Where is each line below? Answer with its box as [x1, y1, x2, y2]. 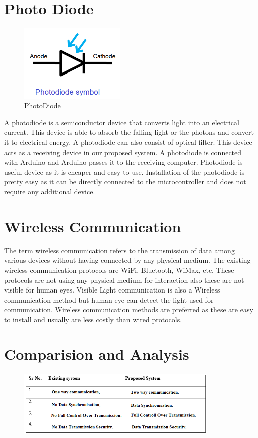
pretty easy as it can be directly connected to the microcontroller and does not [4, 176, 246, 187]
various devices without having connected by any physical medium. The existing [4, 255, 251, 265]
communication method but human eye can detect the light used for [4, 294, 214, 305]
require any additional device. [4, 186, 95, 197]
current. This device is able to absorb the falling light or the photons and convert [4, 127, 254, 137]
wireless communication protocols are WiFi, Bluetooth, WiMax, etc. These [4, 264, 234, 275]
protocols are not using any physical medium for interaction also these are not [4, 274, 244, 285]
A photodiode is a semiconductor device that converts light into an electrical [4, 117, 239, 127]
